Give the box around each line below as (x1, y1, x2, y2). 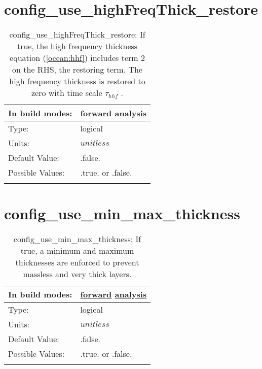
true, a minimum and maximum (20, 245, 134, 257)
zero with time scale (31, 87, 102, 99)
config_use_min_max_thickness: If (13, 233, 141, 245)
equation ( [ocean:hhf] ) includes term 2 (10, 52, 145, 64)
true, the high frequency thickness (17, 40, 138, 52)
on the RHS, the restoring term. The (12, 63, 142, 76)
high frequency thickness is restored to (9, 75, 145, 87)
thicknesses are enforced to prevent (15, 256, 139, 269)
